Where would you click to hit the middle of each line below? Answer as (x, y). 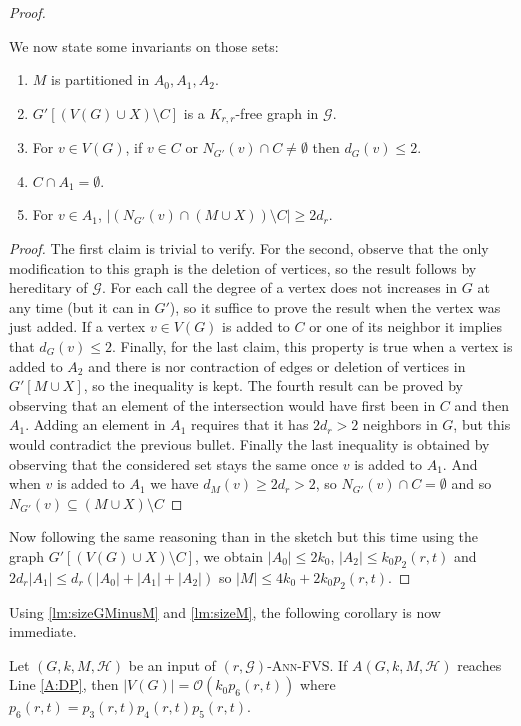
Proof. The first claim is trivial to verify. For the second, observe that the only (249, 248)
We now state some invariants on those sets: (144, 45)
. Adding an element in (95, 424)
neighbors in (400, 424)
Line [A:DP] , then (64, 684)
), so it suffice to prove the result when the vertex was (335, 306)
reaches (479, 664)
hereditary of (48, 287)
